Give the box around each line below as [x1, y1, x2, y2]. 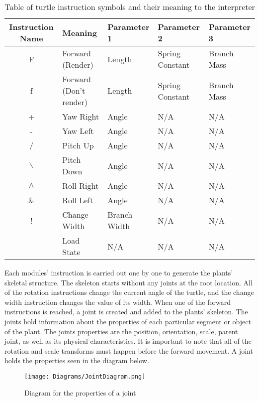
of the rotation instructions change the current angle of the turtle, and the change [4, 287, 254, 297]
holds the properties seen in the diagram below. [4, 355, 149, 366]
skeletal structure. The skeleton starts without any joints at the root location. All [4, 277, 253, 287]
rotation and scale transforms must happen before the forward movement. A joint [4, 345, 253, 356]
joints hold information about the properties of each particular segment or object [4, 316, 251, 326]
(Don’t [62, 85, 86, 96]
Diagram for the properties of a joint [24, 387, 136, 398]
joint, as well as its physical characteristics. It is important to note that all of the [4, 336, 252, 346]
